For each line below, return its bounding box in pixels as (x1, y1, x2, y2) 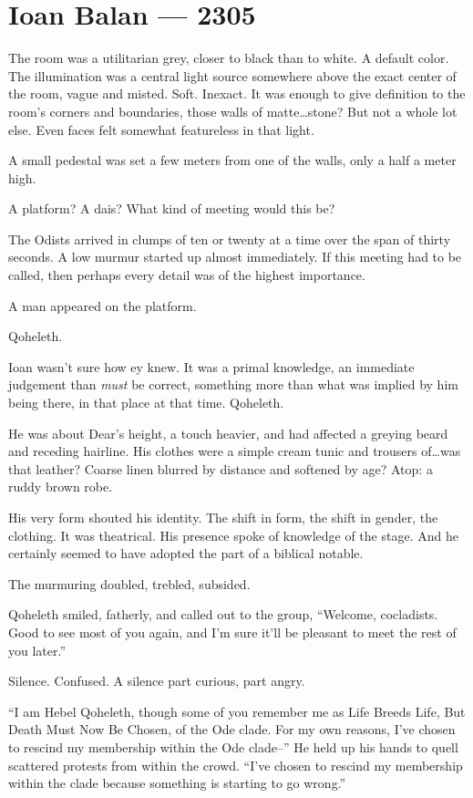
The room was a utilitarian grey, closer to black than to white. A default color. (8, 48, 449, 67)
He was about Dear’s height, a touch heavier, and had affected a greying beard (8, 423, 448, 442)
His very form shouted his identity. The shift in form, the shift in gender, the (8, 508, 438, 526)
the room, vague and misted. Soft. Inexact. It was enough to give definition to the (8, 84, 466, 103)
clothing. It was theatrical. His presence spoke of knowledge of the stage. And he (8, 525, 458, 544)
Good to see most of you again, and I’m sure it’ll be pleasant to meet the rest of (8, 622, 457, 641)
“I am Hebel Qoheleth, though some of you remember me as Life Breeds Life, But (8, 701, 466, 720)
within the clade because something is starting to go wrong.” (8, 773, 346, 793)
